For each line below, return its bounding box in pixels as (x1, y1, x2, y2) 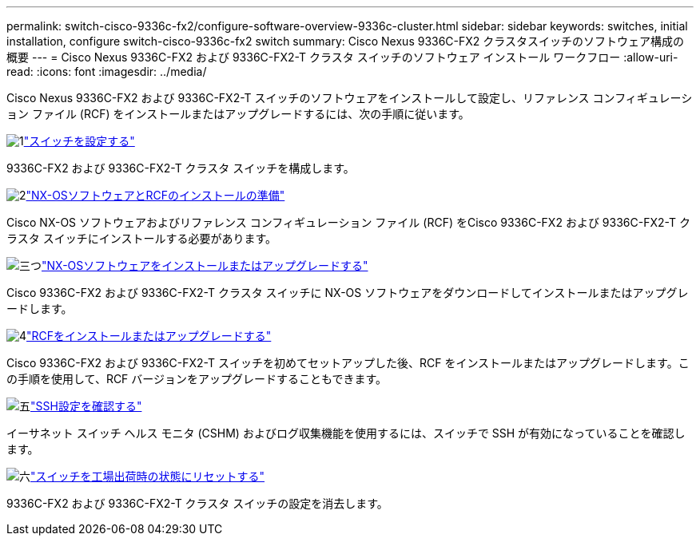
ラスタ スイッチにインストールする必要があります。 (6, 231, 276, 245)
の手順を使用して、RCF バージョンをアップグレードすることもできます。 (6, 372, 388, 386)
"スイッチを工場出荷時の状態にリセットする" (30, 469, 265, 483)
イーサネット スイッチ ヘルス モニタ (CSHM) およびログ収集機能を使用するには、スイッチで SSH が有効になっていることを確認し (6, 426, 686, 440)
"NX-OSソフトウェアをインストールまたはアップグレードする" (42, 259, 368, 272)
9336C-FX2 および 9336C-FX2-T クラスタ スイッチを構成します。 (6, 161, 355, 175)
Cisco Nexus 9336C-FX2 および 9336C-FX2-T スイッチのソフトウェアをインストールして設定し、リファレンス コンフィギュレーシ (6, 91, 693, 105)
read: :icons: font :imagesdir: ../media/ (6, 65, 207, 78)
